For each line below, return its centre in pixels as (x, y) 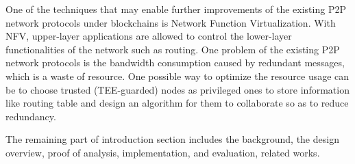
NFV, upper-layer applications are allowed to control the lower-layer (149, 36)
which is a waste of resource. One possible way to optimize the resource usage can (177, 76)
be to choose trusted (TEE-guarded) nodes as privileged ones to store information (177, 89)
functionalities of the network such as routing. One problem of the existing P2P (173, 49)
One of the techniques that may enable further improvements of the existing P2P (176, 9)
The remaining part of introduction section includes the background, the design (172, 139)
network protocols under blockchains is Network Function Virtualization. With (171, 22)
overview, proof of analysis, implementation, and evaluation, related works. (163, 152)
